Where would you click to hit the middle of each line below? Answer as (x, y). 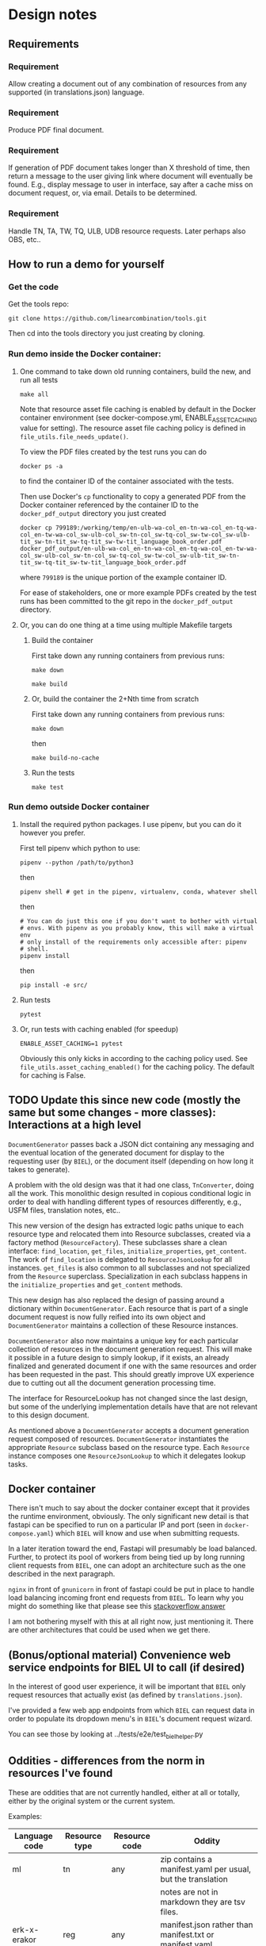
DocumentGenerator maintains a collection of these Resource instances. (123, 1325)
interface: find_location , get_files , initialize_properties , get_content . (127, 1251)
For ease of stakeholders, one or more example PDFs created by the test (138, 592)
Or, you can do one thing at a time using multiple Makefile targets (126, 625)
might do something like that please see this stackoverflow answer (117, 1606)
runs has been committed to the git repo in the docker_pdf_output (126, 601)
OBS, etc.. (25, 239)
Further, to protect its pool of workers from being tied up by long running (127, 1557)
